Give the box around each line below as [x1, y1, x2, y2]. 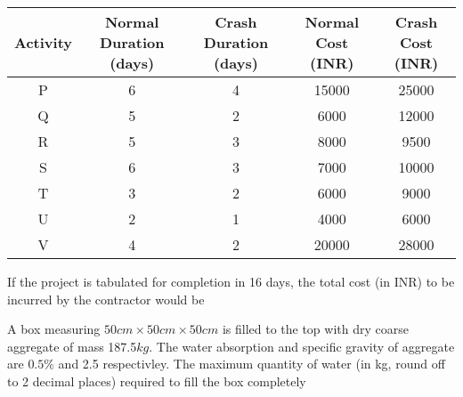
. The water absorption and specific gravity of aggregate [149, 336, 455, 355]
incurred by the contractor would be [7, 289, 205, 308]
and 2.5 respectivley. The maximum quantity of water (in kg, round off [58, 354, 445, 373]
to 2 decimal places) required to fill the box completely [7, 371, 306, 390]
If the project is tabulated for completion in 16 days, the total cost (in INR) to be [7, 272, 455, 290]
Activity [14, 32, 72, 53]
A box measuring [7, 320, 101, 338]
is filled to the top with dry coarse [222, 320, 409, 338]
